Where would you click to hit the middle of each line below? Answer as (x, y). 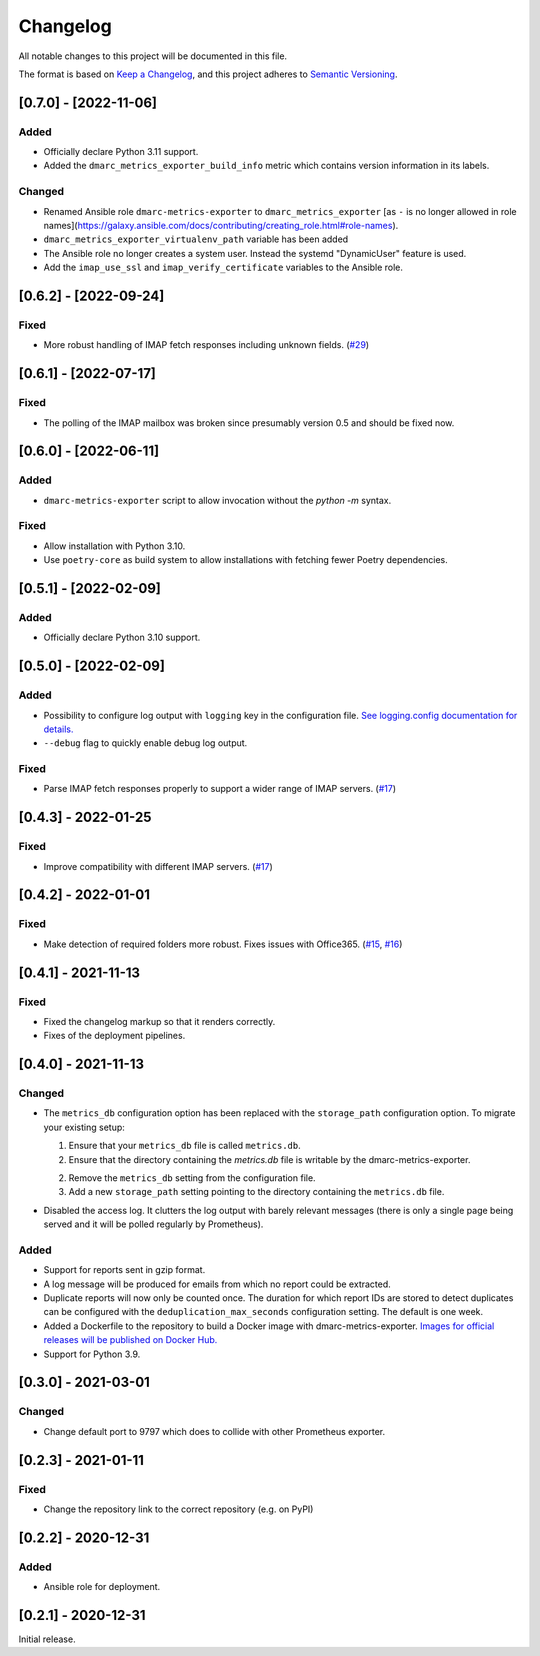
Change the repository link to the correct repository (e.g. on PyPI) (178, 1509)
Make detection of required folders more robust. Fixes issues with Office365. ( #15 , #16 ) (223, 944)
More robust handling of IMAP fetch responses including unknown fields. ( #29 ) (206, 345)
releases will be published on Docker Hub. (130, 1340)
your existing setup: (84, 1127)
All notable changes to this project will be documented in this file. (153, 56)
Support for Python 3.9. (92, 1354)
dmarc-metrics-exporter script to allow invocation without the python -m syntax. (217, 500)
